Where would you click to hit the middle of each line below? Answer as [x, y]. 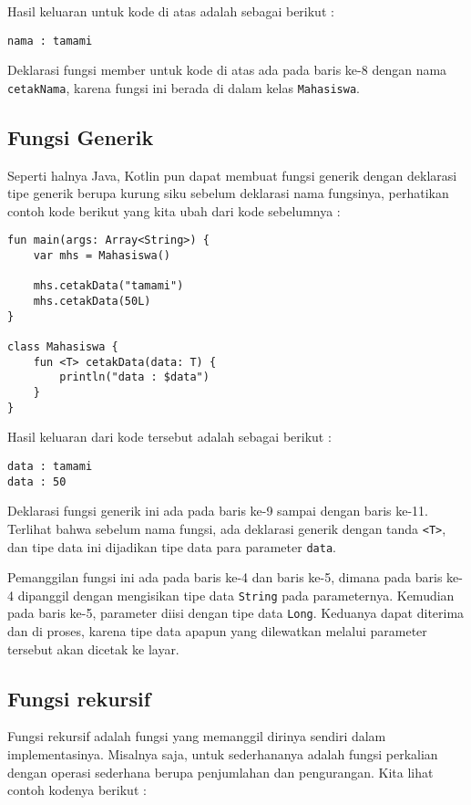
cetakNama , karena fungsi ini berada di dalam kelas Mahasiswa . [184, 87]
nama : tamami [50, 41]
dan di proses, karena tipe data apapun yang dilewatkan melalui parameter [217, 631]
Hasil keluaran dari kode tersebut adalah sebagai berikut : [169, 437]
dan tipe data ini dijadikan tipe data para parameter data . [172, 546]
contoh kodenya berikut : [77, 790]
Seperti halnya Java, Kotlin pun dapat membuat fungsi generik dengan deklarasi [232, 175]
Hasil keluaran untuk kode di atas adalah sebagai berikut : [171, 11]
